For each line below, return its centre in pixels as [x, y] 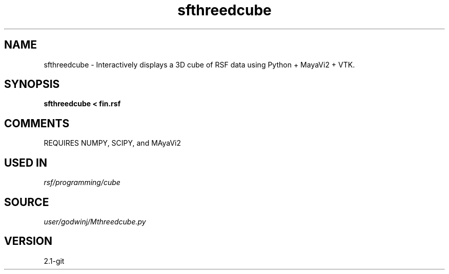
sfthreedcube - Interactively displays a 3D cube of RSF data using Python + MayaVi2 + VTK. [199, 64]
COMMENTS [37, 123]
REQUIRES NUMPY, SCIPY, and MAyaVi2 [113, 143]
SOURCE [27, 202]
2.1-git [54, 261]
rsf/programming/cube [82, 182]
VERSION [28, 241]
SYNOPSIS [32, 84]
